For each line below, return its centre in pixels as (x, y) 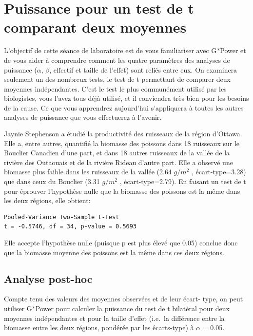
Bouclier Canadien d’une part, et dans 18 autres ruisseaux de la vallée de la (117, 153)
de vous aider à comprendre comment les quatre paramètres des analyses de (117, 60)
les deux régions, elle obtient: (47, 200)
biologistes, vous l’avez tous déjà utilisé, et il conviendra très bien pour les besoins (126, 98)
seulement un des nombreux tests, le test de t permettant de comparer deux (117, 79)
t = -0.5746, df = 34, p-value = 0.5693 (70, 227)
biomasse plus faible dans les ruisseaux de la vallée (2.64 (88, 172)
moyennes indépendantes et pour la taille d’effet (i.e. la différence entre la (114, 318)
